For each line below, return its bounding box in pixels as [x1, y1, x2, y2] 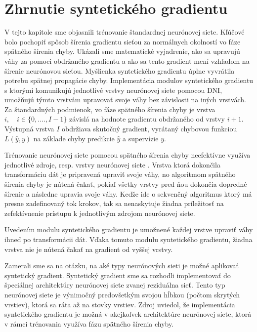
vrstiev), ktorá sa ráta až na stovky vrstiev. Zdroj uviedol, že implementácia [4, 299, 235, 309]
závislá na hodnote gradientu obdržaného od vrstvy [69, 114, 225, 124]
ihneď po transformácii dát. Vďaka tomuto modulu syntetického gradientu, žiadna [4, 234, 253, 244]
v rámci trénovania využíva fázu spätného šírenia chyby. [4, 318, 174, 329]
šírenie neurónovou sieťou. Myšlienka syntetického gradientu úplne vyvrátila [4, 65, 235, 76]
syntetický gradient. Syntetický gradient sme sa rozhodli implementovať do [4, 270, 231, 280]
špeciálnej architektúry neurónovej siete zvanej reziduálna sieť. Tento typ [4, 280, 225, 290]
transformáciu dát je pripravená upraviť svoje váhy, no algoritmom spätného [4, 169, 236, 179]
